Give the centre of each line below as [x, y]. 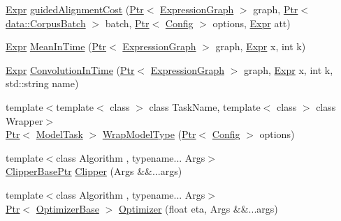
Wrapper [24, 120]
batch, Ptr [127, 23]
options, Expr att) [252, 23]
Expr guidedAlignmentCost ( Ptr [75, 9]
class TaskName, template [205, 106]
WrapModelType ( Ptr [149, 134]
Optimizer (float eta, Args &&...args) [198, 208]
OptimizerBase [67, 208]
